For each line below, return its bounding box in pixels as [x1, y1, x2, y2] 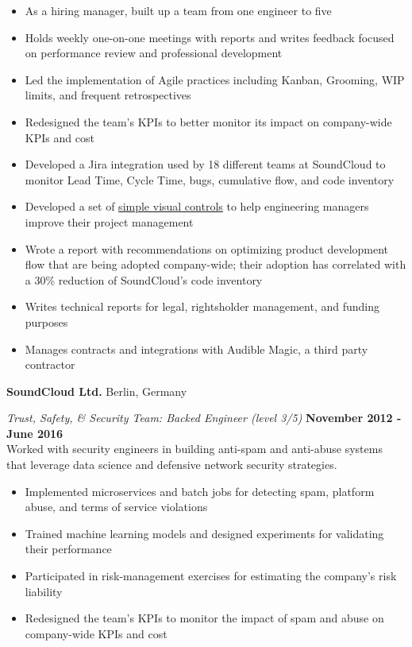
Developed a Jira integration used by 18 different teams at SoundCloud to [25, 156, 386, 172]
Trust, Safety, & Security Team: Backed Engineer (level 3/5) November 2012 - [6, 409, 402, 426]
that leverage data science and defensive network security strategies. [6, 456, 337, 473]
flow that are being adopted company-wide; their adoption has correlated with [25, 256, 406, 273]
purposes [25, 313, 68, 330]
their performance [25, 540, 112, 557]
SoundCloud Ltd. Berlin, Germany [6, 382, 187, 399]
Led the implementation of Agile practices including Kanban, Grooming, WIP [25, 71, 405, 87]
